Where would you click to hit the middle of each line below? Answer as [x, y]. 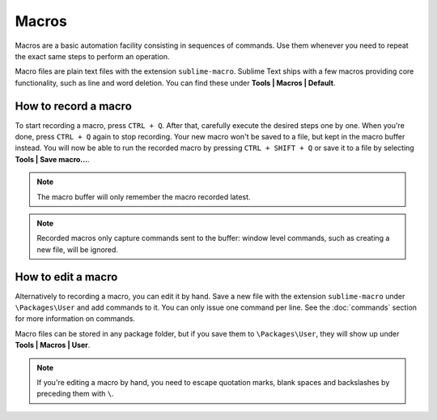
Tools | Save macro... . [52, 159]
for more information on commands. [75, 319]
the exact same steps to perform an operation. [92, 56]
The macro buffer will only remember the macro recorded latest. [144, 197]
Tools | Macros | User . [53, 345]
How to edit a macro [66, 277]
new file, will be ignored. [78, 249]
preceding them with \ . [76, 394]
